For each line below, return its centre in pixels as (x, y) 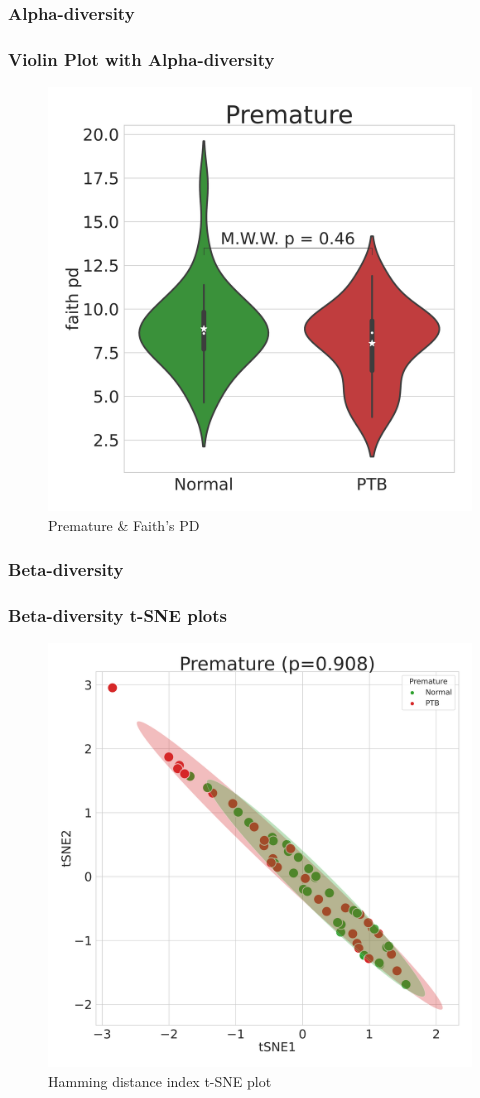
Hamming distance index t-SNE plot (160, 1080)
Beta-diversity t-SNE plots (118, 615)
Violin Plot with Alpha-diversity (141, 58)
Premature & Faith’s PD (124, 524)
